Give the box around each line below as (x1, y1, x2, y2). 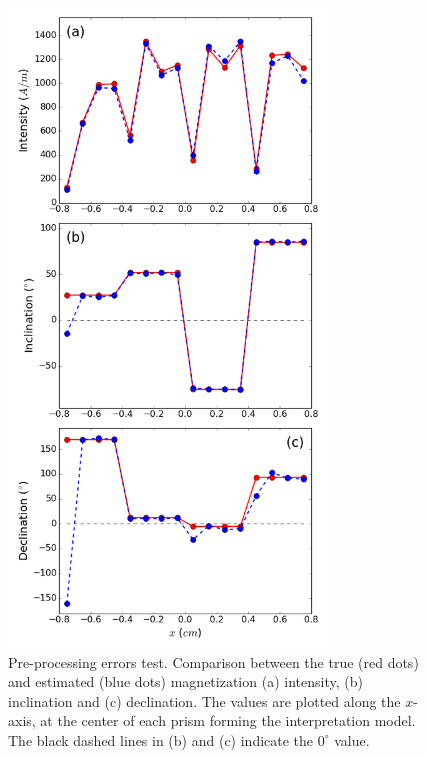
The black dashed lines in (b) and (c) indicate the (8, 729, 314, 750)
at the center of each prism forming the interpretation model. (40, 710, 416, 731)
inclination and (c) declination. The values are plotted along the (8, 690, 401, 711)
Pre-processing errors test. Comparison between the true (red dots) (8, 651, 419, 672)
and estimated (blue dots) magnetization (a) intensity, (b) (8, 671, 363, 692)
